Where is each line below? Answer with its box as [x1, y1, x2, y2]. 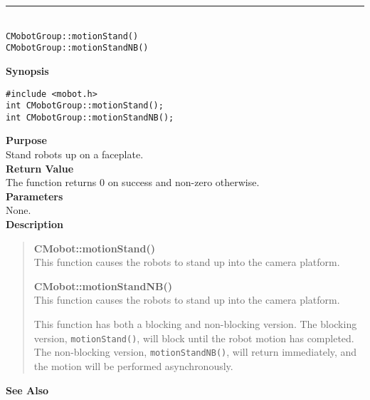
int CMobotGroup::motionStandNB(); [6, 112, 174, 123]
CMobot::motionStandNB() [33, 278, 173, 293]
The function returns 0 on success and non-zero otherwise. [6, 175, 260, 190]
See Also [6, 382, 49, 397]
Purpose [6, 133, 47, 148]
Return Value [6, 160, 74, 175]
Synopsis [6, 63, 49, 78]
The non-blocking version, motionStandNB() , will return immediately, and [33, 344, 357, 359]
